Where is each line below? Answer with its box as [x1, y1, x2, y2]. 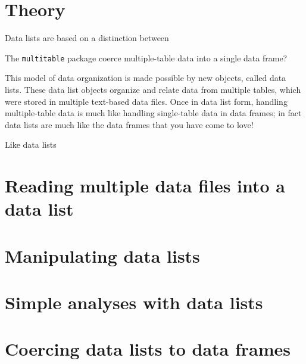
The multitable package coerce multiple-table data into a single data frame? [5, 51, 288, 64]
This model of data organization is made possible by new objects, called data [5, 71, 286, 84]
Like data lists [5, 138, 57, 151]
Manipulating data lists [5, 243, 200, 267]
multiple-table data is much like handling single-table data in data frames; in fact [5, 107, 302, 119]
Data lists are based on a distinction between [5, 32, 169, 44]
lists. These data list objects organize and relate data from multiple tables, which [5, 83, 301, 95]
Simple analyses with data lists [5, 290, 263, 315]
